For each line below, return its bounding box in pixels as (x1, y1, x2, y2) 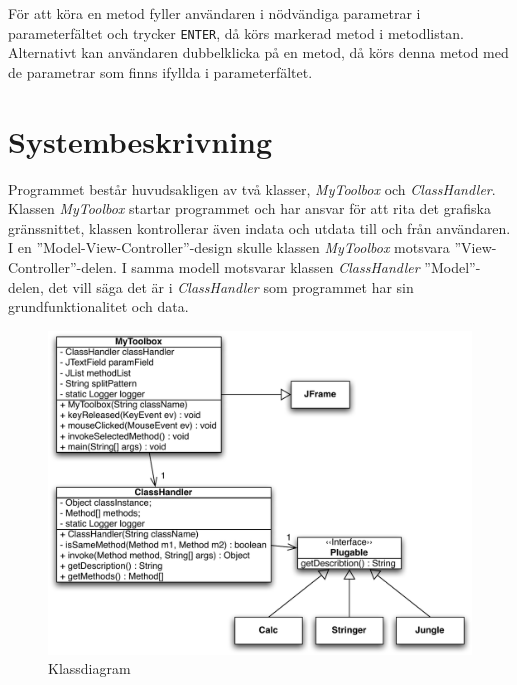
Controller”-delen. (8, 256, 117, 277)
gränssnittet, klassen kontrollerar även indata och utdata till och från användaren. (8, 217, 511, 238)
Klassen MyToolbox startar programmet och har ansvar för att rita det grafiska (8, 198, 491, 219)
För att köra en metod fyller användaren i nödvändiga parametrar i (8, 3, 421, 23)
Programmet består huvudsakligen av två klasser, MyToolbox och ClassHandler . (8, 178, 496, 199)
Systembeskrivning (8, 120, 273, 161)
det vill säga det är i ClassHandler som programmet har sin (48, 276, 414, 297)
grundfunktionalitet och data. (8, 296, 189, 317)
